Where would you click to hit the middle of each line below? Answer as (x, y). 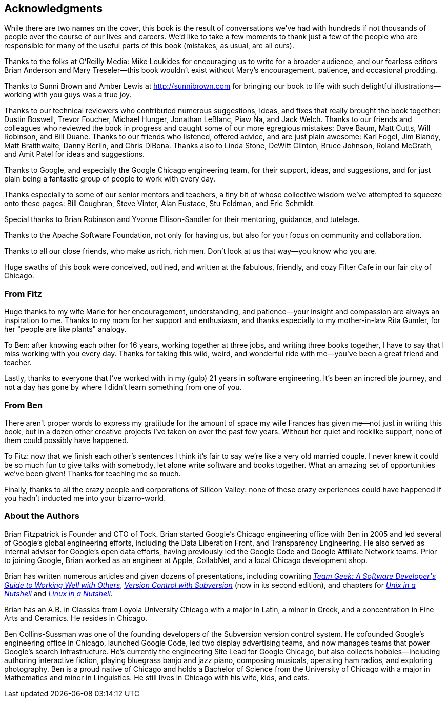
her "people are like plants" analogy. (65, 329)
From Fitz (23, 294)
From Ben (24, 405)
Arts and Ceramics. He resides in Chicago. (76, 618)
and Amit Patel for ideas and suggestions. (75, 154)
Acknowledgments (54, 8)
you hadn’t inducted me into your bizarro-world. (85, 498)
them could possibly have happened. (66, 440)
